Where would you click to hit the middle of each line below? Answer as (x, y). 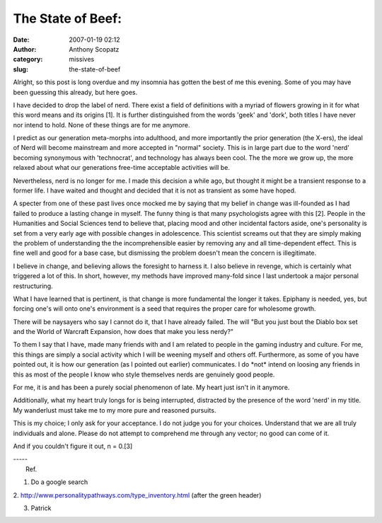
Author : (25, 49)
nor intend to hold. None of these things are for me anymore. (102, 125)
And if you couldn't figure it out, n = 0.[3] (73, 446)
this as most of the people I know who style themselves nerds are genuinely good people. (144, 374)
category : (28, 59)
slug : (21, 69)
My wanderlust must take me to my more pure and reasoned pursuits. (115, 410)
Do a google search (59, 482)
